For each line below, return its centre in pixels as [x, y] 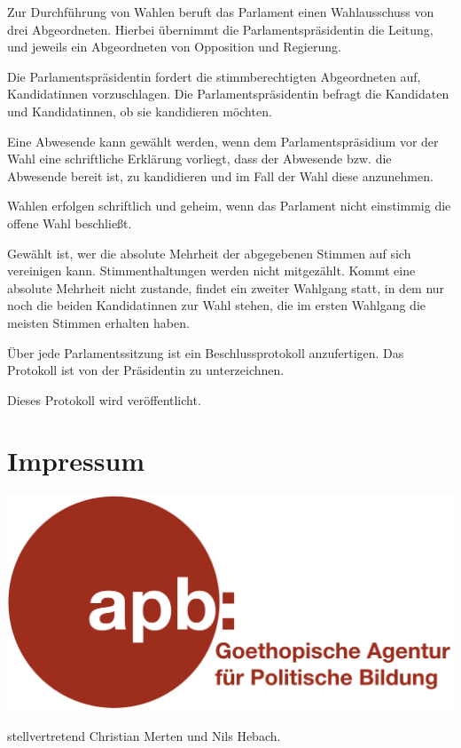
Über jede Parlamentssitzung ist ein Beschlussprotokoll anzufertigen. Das [206, 352]
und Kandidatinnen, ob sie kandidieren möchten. [140, 111]
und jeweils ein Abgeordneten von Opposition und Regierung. [174, 47]
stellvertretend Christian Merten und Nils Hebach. [144, 735]
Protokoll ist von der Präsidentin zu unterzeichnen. [146, 370]
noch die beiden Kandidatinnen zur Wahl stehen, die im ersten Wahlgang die [217, 305]
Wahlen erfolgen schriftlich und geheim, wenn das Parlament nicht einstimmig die [229, 206]
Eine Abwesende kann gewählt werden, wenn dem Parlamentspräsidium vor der [223, 141]
